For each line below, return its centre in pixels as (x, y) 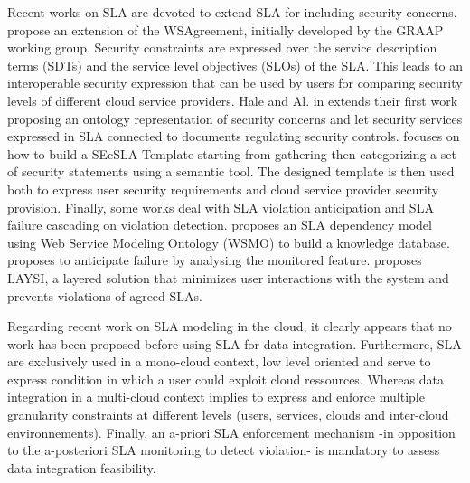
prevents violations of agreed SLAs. (105, 295)
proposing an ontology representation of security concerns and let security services (235, 118)
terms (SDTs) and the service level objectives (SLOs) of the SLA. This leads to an (235, 65)
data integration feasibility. (82, 467)
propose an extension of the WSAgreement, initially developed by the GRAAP (226, 29)
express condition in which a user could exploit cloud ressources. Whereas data (226, 379)
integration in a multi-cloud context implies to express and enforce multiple (216, 397)
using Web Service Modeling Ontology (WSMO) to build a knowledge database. (229, 242)
